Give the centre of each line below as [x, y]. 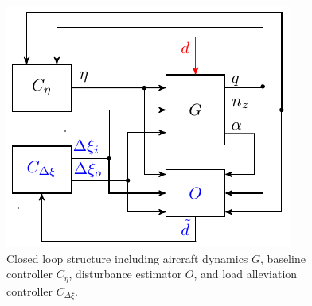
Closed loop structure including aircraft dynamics [127, 258]
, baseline [283, 258]
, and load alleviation [246, 274]
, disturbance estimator [125, 274]
